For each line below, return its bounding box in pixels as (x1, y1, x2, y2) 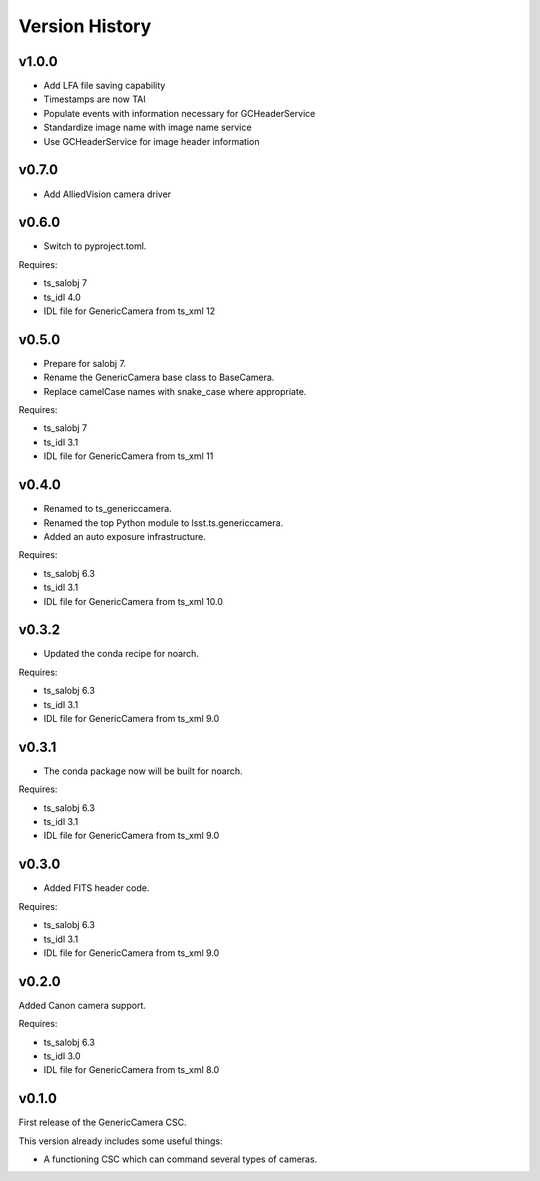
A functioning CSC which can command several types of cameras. (43, 1153, 318, 1165)
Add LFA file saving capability (43, 80, 166, 92)
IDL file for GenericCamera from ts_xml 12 (43, 305, 216, 317)
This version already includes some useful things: (18, 1135, 224, 1147)
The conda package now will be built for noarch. (43, 765, 244, 777)
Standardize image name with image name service (43, 121, 252, 134)
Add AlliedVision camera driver (43, 188, 172, 200)
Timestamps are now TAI (43, 93, 146, 105)
